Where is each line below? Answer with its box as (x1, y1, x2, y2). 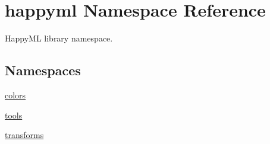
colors (5, 88, 26, 101)
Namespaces (5, 61, 81, 79)
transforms (5, 129, 44, 141)
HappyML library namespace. (5, 32, 113, 44)
